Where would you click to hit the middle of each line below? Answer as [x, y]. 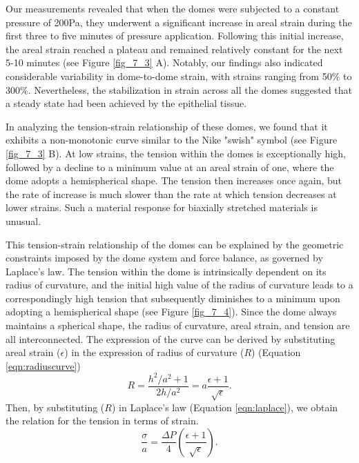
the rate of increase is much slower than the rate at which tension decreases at [171, 194]
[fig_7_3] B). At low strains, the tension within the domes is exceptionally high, [176, 153]
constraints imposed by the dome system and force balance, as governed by [164, 258]
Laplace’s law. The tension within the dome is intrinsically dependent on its [166, 271]
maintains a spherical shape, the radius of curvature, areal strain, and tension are [178, 325]
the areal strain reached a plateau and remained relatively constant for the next [174, 49]
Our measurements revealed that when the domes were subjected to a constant [173, 8]
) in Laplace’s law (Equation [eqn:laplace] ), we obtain [225, 407]
